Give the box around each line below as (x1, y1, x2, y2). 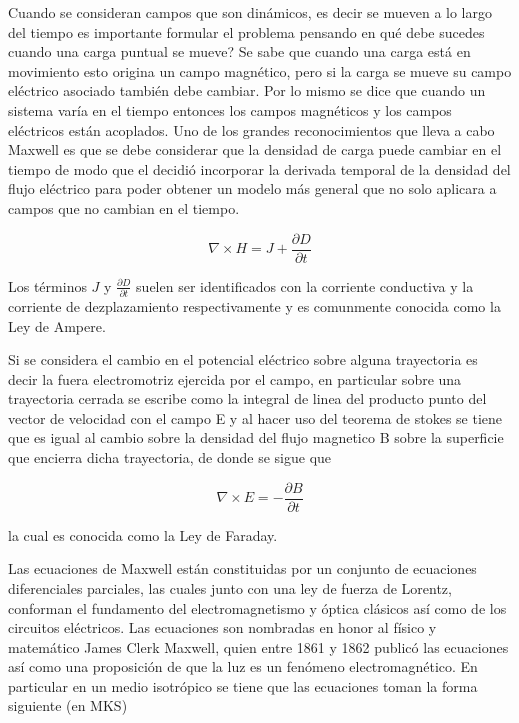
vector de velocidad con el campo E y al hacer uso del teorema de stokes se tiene (8, 407, 503, 428)
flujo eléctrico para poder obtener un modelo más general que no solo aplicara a (8, 178, 497, 199)
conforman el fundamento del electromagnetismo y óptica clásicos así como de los (8, 597, 507, 618)
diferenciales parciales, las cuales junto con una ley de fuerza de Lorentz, (8, 577, 452, 598)
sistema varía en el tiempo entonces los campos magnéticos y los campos (8, 99, 452, 120)
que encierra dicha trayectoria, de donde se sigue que (8, 447, 332, 468)
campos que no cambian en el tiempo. (8, 197, 240, 218)
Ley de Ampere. (8, 315, 106, 336)
